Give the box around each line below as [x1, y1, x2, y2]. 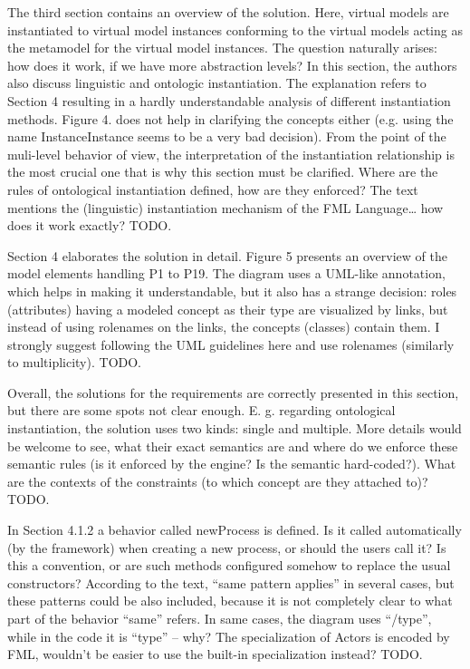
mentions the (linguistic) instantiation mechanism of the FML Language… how [7, 198, 444, 217]
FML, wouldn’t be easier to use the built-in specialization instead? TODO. [7, 645, 423, 664]
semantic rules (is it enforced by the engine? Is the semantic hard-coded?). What [7, 454, 456, 473]
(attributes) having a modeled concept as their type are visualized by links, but [7, 299, 448, 318]
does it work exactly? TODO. [7, 216, 172, 235]
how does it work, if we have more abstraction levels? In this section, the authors [7, 55, 457, 74]
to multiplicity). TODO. [7, 353, 142, 372]
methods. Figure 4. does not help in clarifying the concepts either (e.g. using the [7, 109, 454, 128]
